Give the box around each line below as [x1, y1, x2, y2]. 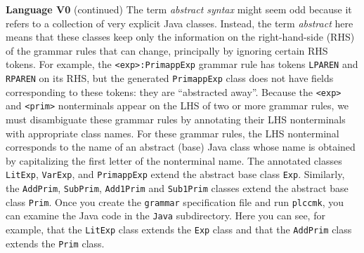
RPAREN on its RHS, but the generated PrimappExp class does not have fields [6, 71, 334, 86]
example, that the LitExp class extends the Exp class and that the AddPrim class [6, 222, 352, 236]
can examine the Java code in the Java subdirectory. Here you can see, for [6, 208, 325, 223]
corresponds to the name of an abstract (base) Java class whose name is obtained [6, 139, 356, 154]
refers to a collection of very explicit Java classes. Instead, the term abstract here [6, 15, 353, 30]
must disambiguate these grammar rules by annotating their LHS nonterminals [6, 112, 346, 126]
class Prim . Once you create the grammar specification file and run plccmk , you [6, 194, 344, 209]
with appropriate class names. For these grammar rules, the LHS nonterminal [6, 125, 339, 140]
